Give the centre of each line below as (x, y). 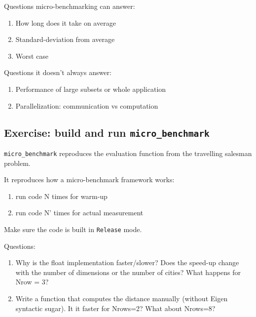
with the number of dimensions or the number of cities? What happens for (128, 272)
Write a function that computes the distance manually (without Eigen (122, 298)
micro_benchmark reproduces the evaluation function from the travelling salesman (128, 153)
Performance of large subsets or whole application (91, 89)
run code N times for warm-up (61, 196)
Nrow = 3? (32, 282)
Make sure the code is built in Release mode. (73, 229)
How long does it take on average (66, 22)
